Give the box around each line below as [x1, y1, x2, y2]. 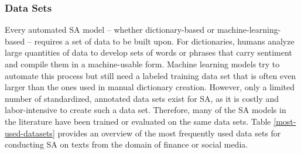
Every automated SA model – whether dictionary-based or [5, 23, 215, 36]
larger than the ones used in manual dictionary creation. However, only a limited [5, 81, 295, 93]
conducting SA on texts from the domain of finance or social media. [5, 138, 248, 150]
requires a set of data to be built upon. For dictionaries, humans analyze [34, 35, 295, 47]
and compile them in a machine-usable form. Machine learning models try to [5, 58, 280, 70]
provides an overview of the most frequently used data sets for [57, 126, 281, 139]
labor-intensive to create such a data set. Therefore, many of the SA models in [5, 104, 286, 116]
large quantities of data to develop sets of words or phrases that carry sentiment [5, 46, 292, 59]
